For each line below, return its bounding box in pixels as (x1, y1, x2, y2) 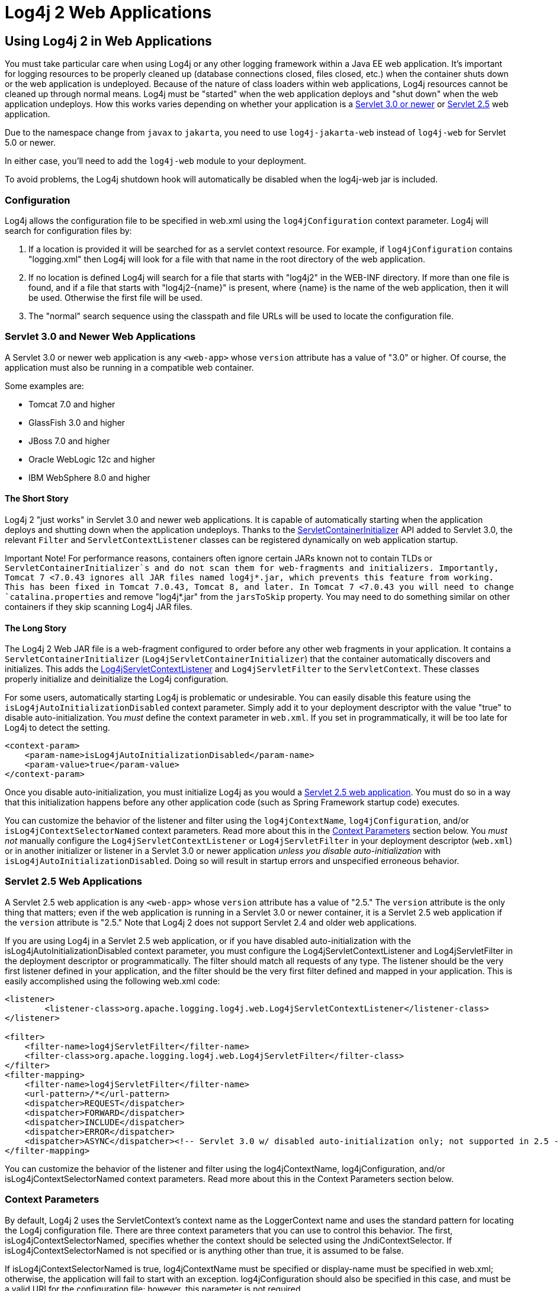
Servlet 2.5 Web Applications (5, 875, 142, 888)
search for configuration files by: (5, 225, 132, 236)
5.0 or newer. (5, 137, 56, 148)
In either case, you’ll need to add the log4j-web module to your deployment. (5, 156, 306, 166)
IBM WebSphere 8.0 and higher (28, 472, 150, 483)
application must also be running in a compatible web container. (5, 362, 254, 372)
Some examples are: (5, 380, 84, 391)
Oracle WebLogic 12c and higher (28, 454, 156, 464)
